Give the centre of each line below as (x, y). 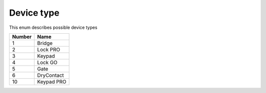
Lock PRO (49, 49)
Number (22, 37)
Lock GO (47, 62)
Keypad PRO (52, 82)
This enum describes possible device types (53, 27)
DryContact (50, 75)
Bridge (45, 43)
